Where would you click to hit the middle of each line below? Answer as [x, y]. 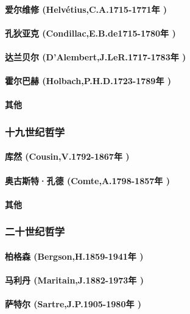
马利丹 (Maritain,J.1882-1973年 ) [74, 280]
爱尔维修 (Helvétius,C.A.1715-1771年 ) [86, 9]
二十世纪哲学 [35, 231]
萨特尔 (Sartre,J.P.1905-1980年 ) [73, 304]
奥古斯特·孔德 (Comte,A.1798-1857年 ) [87, 180]
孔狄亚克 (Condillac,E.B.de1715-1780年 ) [90, 33]
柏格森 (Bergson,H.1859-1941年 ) [74, 256]
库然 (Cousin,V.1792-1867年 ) [67, 156]
